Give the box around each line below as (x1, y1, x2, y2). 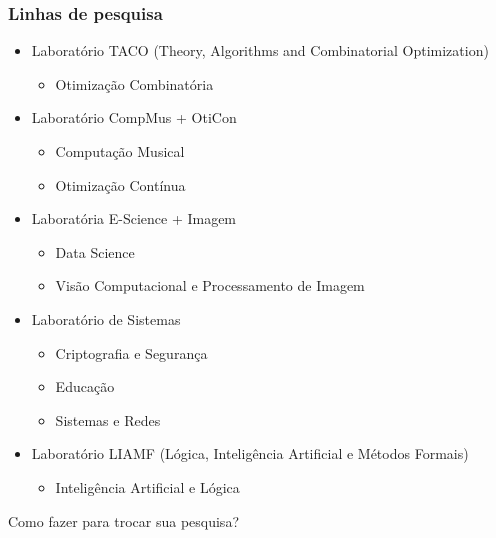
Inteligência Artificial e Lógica (55, 476, 240, 497)
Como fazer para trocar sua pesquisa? (8, 510, 239, 531)
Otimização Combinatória (55, 73, 214, 94)
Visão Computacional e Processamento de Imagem (55, 275, 365, 296)
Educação (55, 376, 115, 397)
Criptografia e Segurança (55, 342, 208, 363)
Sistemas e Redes (55, 409, 161, 430)
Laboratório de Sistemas (31, 308, 181, 329)
